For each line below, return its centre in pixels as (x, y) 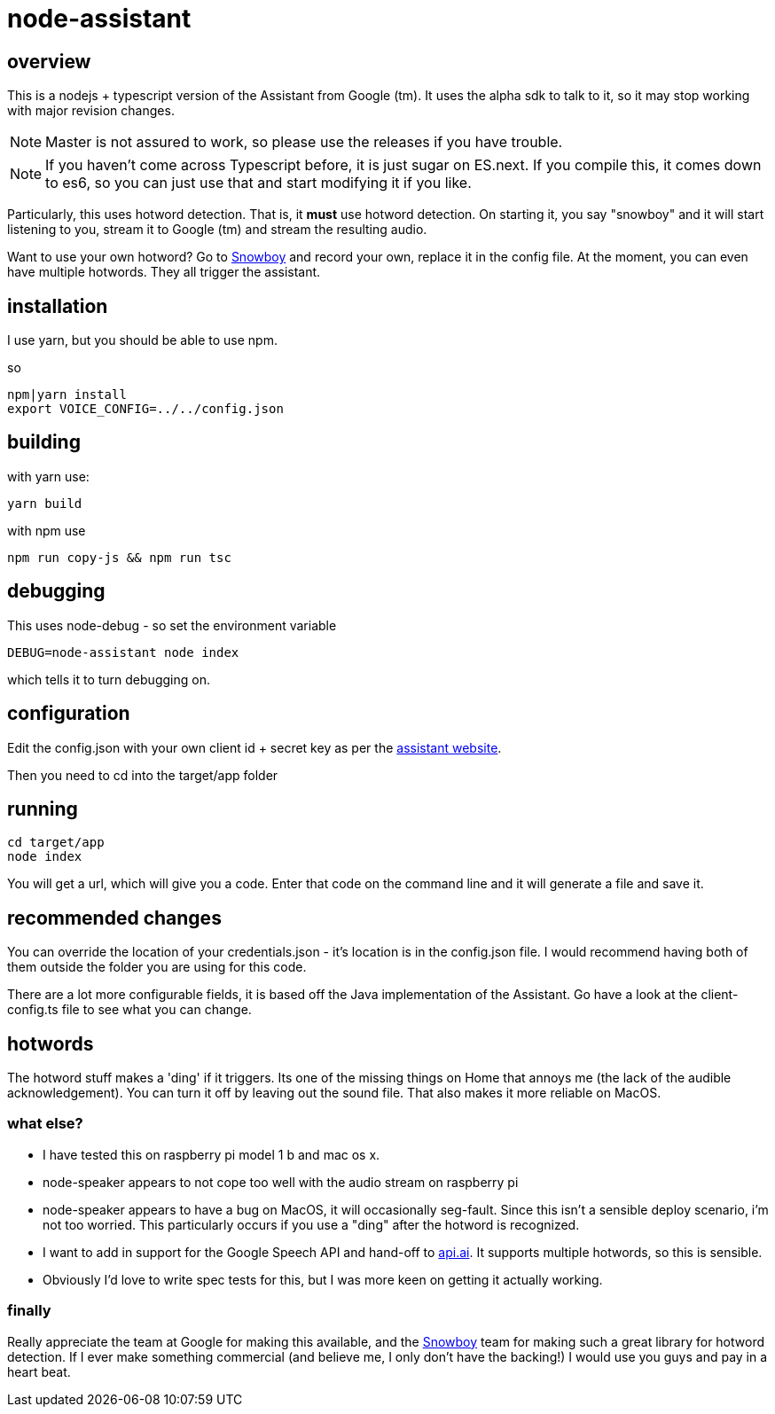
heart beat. (39, 1371)
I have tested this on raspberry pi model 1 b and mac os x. (211, 1154)
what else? (45, 1124)
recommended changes (114, 918)
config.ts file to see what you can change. (129, 1010)
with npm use (47, 530)
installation (58, 306)
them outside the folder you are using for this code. (157, 967)
